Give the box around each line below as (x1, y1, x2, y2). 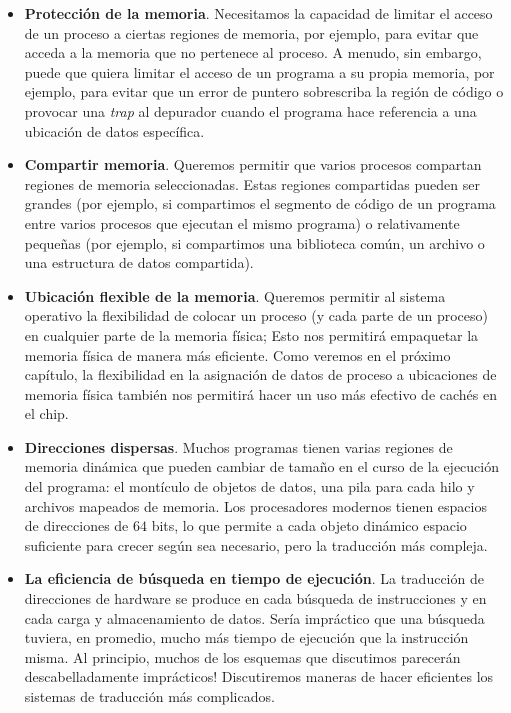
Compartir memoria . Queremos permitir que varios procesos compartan (24, 154, 482, 175)
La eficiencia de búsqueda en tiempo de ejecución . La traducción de (24, 568, 484, 589)
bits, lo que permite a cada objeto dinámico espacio (151, 515, 467, 536)
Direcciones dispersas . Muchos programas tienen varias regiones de (24, 436, 453, 457)
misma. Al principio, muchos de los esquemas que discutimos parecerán (24, 646, 461, 667)
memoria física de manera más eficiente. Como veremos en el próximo (24, 344, 451, 365)
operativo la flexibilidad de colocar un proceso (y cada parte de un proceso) (24, 305, 488, 326)
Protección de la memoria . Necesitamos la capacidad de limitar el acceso (24, 3, 493, 23)
